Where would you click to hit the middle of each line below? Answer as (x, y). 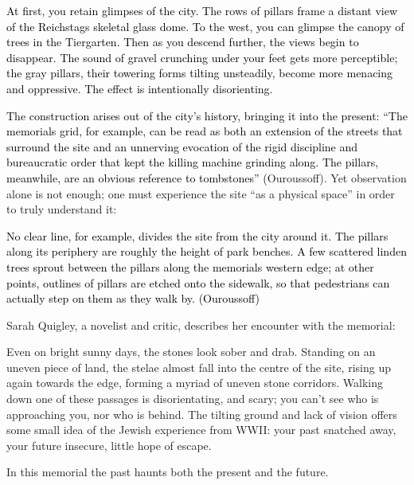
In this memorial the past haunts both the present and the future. (168, 472)
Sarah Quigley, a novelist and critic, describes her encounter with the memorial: (201, 325)
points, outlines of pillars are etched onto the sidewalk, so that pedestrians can (198, 282)
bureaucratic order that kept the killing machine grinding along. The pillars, (193, 162)
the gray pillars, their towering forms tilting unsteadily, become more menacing (200, 73)
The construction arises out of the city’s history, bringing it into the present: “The (207, 115)
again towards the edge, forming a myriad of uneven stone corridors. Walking (195, 383)
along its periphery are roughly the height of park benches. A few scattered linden (207, 251)
